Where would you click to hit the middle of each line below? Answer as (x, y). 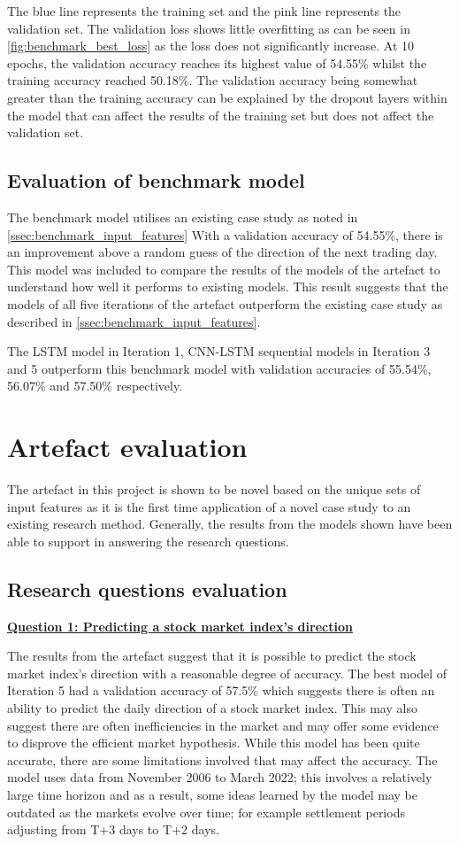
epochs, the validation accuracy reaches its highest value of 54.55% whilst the (217, 62)
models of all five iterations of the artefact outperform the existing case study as (225, 303)
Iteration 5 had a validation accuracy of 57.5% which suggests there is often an (221, 690)
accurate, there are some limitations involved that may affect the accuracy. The (222, 759)
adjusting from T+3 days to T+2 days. (113, 829)
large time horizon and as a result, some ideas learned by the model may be (212, 794)
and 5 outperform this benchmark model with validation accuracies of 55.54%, (219, 368)
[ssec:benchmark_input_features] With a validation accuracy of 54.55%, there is (225, 234)
